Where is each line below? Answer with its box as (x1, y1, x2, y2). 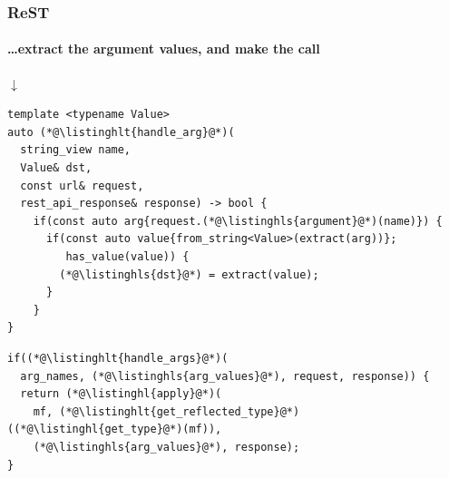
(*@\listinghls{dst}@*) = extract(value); (59, 268, 319, 281)
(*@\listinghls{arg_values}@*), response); (33, 440, 300, 454)
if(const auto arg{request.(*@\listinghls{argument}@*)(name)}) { (33, 214, 443, 228)
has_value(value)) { (65, 249, 190, 263)
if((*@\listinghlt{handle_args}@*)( (7, 351, 229, 365)
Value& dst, (20, 161, 93, 175)
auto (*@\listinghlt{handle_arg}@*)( (7, 125, 235, 139)
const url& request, (20, 179, 144, 192)
